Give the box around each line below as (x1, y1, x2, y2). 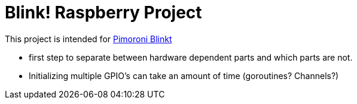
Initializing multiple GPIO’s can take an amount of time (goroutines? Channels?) (29, 70, 339, 81)
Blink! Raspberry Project (5, 2, 202, 23)
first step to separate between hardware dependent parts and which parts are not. (29, 52, 353, 62)
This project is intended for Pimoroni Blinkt (5, 33, 172, 44)
